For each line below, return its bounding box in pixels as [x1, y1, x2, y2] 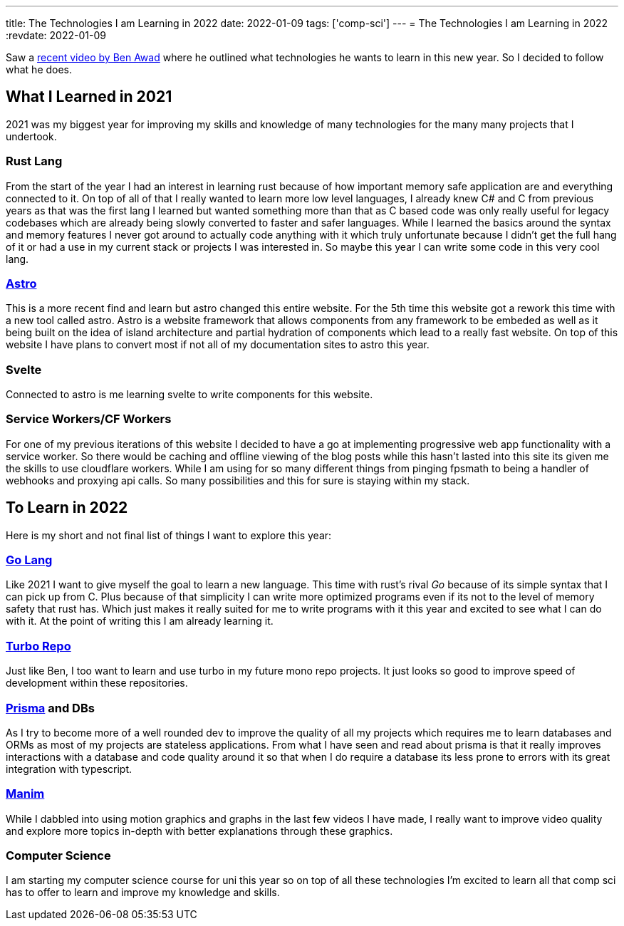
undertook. [6, 130, 57, 142]
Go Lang [6, 553, 53, 568]
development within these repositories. [6, 677, 188, 690]
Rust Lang [6, 154, 63, 169]
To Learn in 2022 [6, 499, 128, 517]
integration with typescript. [6, 762, 132, 775]
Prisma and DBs [6, 700, 95, 715]
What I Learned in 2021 [6, 88, 172, 106]
